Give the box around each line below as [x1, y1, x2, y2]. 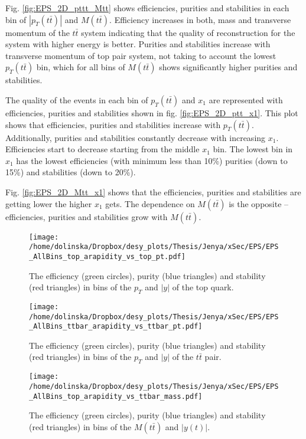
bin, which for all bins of [36, 61, 125, 73]
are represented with [209, 93, 283, 106]
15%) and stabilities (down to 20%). [5, 166, 136, 178]
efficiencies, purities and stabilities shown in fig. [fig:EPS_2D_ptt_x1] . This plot [5, 106, 298, 119]
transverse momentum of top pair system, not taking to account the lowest [5, 49, 276, 61]
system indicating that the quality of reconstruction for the [81, 26, 295, 38]
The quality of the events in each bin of [5, 93, 148, 106]
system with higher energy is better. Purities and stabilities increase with [5, 38, 271, 50]
